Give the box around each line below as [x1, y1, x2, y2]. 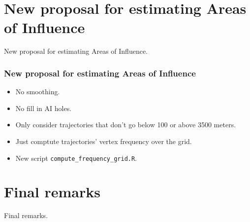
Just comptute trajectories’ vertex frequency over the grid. [15, 136, 192, 146]
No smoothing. [15, 86, 60, 97]
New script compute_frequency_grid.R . [15, 152, 137, 163]
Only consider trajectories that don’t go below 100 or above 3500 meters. [15, 119, 236, 130]
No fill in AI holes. [15, 103, 72, 113]
